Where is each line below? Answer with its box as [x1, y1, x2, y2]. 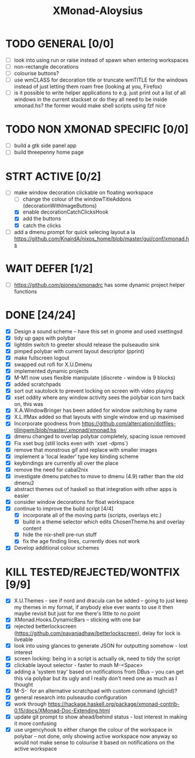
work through [13, 700, 47, 708]
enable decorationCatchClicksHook [22, 208, 109, 215]
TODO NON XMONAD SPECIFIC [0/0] [5, 123, 189, 136]
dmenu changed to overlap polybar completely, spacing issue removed [13, 433, 186, 440]
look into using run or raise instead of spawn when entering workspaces [13, 56, 189, 63]
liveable [13, 635, 33, 643]
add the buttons [22, 215, 61, 222]
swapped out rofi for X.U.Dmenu [13, 361, 93, 368]
